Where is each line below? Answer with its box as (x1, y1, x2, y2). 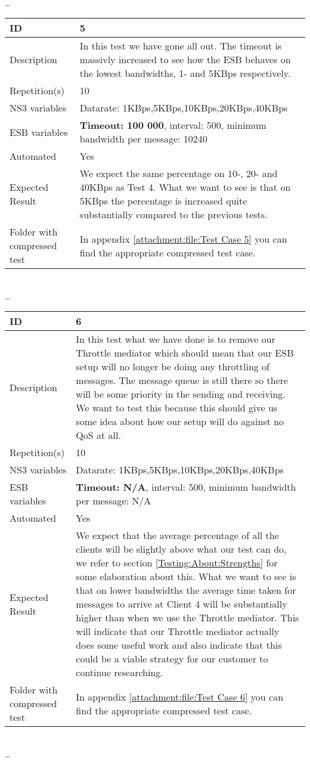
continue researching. (76, 665, 163, 680)
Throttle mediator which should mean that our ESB (76, 346, 294, 360)
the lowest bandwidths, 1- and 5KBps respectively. (79, 66, 291, 80)
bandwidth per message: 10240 (79, 132, 207, 146)
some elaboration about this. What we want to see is (76, 569, 296, 584)
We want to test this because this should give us (76, 401, 278, 415)
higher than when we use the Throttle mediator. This (76, 611, 299, 625)
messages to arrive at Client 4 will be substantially (76, 597, 287, 611)
